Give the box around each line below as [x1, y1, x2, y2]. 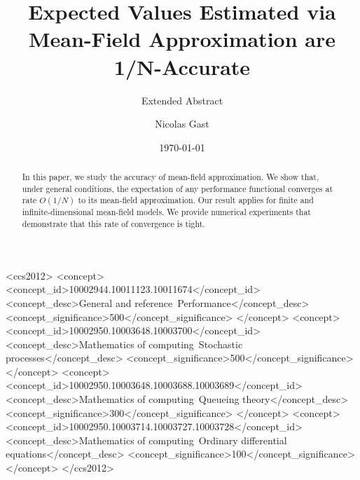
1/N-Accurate [113, 52, 251, 81]
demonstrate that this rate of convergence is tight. [22, 218, 205, 230]
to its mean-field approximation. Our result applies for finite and [78, 194, 314, 206]
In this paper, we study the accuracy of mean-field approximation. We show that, [22, 171, 319, 183]
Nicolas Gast [155, 116, 209, 131]
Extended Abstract [141, 92, 223, 107]
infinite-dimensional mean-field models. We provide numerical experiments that [22, 206, 311, 218]
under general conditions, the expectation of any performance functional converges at [22, 182, 333, 194]
